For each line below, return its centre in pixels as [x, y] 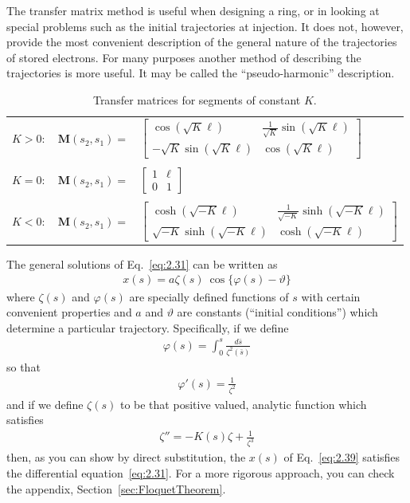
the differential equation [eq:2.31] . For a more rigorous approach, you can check [201, 472]
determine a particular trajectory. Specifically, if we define [148, 327]
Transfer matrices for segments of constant [197, 99]
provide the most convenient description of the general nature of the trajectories [202, 42]
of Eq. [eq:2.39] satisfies [342, 457]
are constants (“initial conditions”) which [277, 312]
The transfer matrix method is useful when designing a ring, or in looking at [193, 10]
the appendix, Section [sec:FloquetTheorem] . [116, 488]
